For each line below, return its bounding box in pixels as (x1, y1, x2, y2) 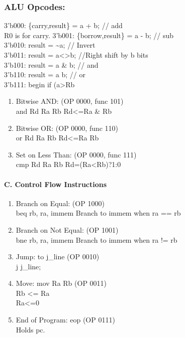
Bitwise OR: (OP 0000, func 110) (16, 122, 119, 133)
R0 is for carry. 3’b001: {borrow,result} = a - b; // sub (4, 30, 174, 40)
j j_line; (16, 261, 41, 271)
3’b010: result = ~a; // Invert (4, 40, 96, 50)
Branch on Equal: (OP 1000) (16, 198, 105, 208)
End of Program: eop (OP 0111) (16, 314, 115, 325)
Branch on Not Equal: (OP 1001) (16, 224, 119, 235)
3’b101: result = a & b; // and (4, 59, 99, 70)
